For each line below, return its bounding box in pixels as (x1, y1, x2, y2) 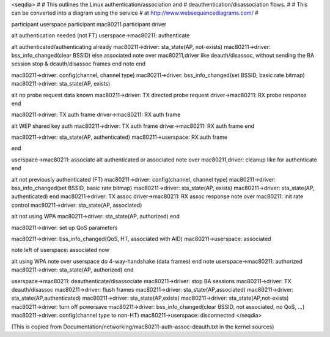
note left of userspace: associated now (11, 246, 109, 254)
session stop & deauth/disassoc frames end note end (11, 60, 146, 67)
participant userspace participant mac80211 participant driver (11, 20, 167, 28)
